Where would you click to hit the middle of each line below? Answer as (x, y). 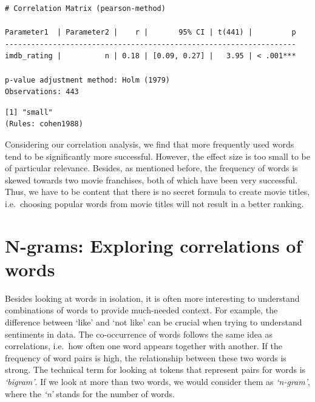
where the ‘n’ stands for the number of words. (90, 393)
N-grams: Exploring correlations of (154, 245)
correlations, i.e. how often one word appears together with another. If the (144, 346)
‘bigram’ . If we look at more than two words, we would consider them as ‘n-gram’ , (157, 381)
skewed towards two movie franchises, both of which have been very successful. (151, 179)
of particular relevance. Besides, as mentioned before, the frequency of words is (151, 168)
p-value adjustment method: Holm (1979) (88, 80)
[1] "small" (29, 112)
